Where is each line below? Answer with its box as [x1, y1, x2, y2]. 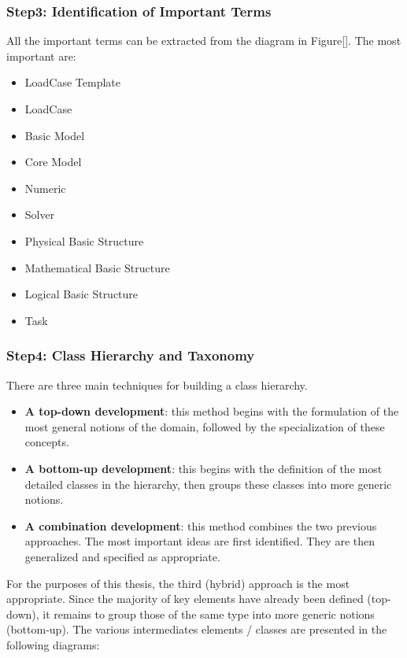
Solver [24, 206, 55, 223]
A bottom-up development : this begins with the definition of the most [24, 460, 383, 476]
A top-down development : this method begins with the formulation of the [24, 403, 399, 420]
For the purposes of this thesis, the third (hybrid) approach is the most [6, 575, 350, 591]
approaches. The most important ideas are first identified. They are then [24, 533, 376, 549]
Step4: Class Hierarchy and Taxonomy [6, 346, 255, 365]
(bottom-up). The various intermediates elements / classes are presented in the [6, 621, 387, 638]
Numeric [24, 179, 66, 196]
